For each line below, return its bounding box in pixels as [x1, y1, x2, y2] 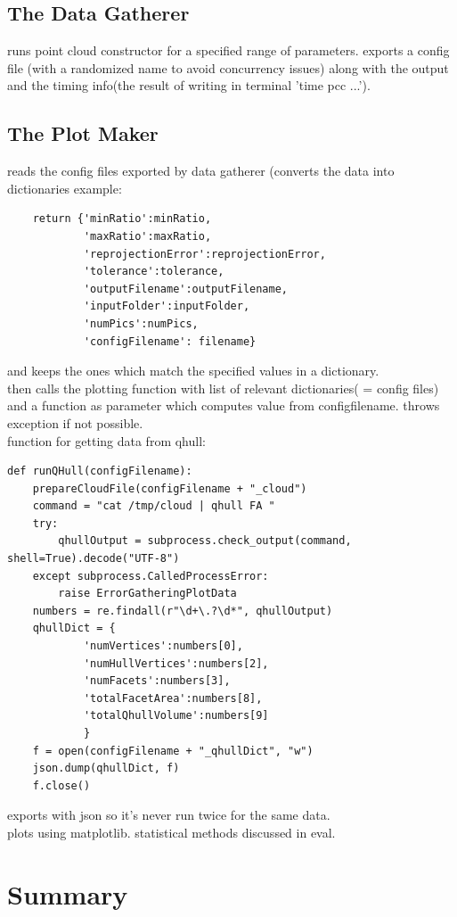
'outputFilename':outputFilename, [83, 282, 288, 295]
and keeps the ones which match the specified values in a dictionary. [7, 361, 379, 380]
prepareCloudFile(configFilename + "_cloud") [32, 482, 307, 495]
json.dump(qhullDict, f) [32, 762, 180, 775]
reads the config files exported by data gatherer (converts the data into [7, 161, 395, 180]
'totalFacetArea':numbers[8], [83, 691, 263, 705]
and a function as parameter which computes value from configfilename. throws [7, 396, 440, 415]
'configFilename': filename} [83, 335, 257, 348]
